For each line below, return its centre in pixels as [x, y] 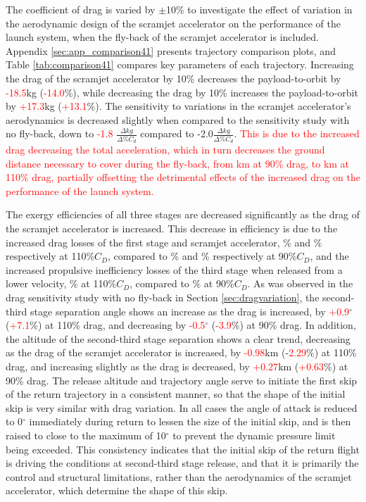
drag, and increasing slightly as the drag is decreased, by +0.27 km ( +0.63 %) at [177, 366]
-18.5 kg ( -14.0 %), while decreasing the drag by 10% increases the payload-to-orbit [182, 92]
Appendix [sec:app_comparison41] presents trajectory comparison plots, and [171, 50]
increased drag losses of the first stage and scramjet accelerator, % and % [164, 242]
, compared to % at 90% [182, 283]
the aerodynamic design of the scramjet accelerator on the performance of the [173, 23]
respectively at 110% [50, 256]
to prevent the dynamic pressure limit [254, 435]
